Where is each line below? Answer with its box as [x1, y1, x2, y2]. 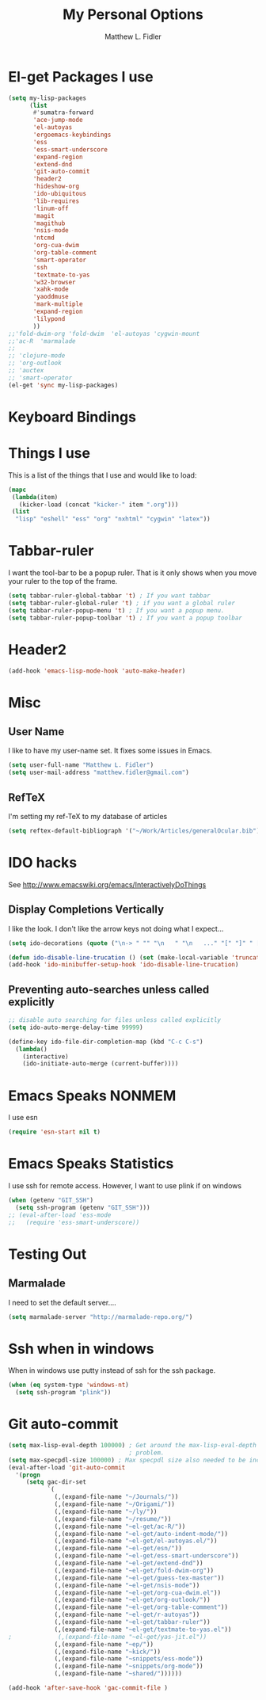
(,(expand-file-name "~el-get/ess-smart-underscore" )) [54, 1552, 239, 1560]
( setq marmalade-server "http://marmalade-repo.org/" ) [8, 1313, 193, 1321]
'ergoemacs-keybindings [32, 131, 112, 139]
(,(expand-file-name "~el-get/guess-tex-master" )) [54, 1574, 225, 1582]
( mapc [8, 486, 26, 494]
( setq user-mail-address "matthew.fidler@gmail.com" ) [8, 768, 190, 777]
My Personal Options [63, 6, 203, 24]
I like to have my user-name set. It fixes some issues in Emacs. [8, 746, 212, 756]
